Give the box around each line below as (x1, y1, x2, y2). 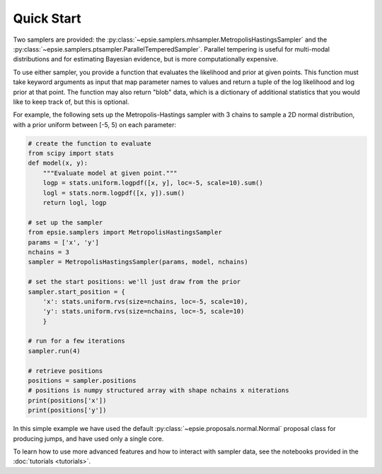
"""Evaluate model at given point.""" (42, 169, 178, 177)
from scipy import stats (28, 149, 115, 158)
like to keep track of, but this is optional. (13, 97, 129, 106)
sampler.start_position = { (28, 288, 125, 296)
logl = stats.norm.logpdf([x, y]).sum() (42, 189, 185, 197)
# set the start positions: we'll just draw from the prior (28, 278, 241, 286)
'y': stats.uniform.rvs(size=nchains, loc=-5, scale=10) (42, 307, 245, 316)
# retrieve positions (28, 367, 103, 374)
